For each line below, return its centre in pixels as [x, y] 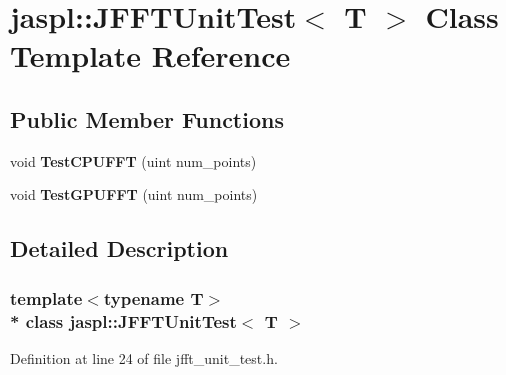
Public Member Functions [147, 118]
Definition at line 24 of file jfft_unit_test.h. [144, 357]
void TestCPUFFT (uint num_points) [133, 160]
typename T [153, 297]
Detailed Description [119, 248]
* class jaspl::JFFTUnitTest [123, 320]
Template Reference [150, 55]
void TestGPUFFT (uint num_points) [134, 194]
